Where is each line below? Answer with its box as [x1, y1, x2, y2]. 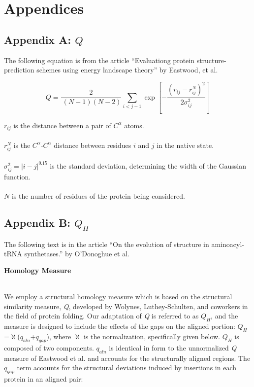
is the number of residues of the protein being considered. [11, 191, 185, 201]
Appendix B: [4, 215, 71, 230]
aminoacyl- [211, 239, 244, 249]
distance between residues [54, 140, 131, 150]
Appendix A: [4, 32, 71, 47]
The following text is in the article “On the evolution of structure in [4, 239, 209, 249]
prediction [4, 65, 34, 75]
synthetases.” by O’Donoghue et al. [24, 248, 129, 259]
